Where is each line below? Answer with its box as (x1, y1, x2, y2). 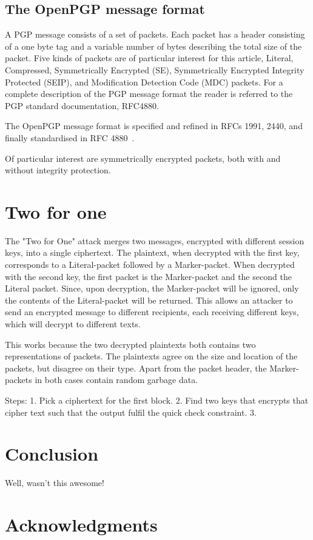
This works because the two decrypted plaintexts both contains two (5, 338, 256, 350)
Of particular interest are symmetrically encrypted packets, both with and (5, 152, 281, 164)
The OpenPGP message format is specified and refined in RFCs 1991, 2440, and (5, 119, 303, 132)
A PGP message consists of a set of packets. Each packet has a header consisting (5, 28, 305, 41)
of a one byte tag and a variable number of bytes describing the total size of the (5, 39, 302, 52)
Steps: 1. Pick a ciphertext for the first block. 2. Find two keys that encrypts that (5, 393, 309, 406)
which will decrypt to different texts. (5, 318, 141, 330)
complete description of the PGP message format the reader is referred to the (5, 87, 293, 100)
